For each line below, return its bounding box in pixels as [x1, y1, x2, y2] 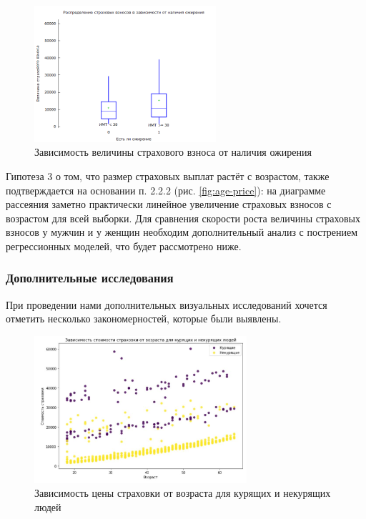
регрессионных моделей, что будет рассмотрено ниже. [6, 238, 242, 253]
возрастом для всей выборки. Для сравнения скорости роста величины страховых [6, 210, 360, 225]
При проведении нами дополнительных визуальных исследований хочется [6, 297, 327, 312]
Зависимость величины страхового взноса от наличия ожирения [34, 144, 312, 159]
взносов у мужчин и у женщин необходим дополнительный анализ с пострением [6, 224, 358, 239]
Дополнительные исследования [6, 269, 174, 287]
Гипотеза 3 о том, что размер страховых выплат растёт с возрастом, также [6, 168, 330, 183]
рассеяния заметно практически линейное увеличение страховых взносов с [6, 197, 332, 212]
